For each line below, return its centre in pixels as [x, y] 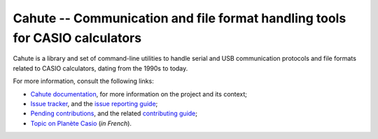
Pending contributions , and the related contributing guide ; [114, 114]
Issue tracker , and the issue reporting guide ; [94, 103]
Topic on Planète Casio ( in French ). [81, 123]
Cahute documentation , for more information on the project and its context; [139, 94]
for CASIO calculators [77, 38]
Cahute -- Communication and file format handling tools [180, 18]
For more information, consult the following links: [83, 81]
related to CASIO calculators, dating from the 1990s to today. [100, 68]
